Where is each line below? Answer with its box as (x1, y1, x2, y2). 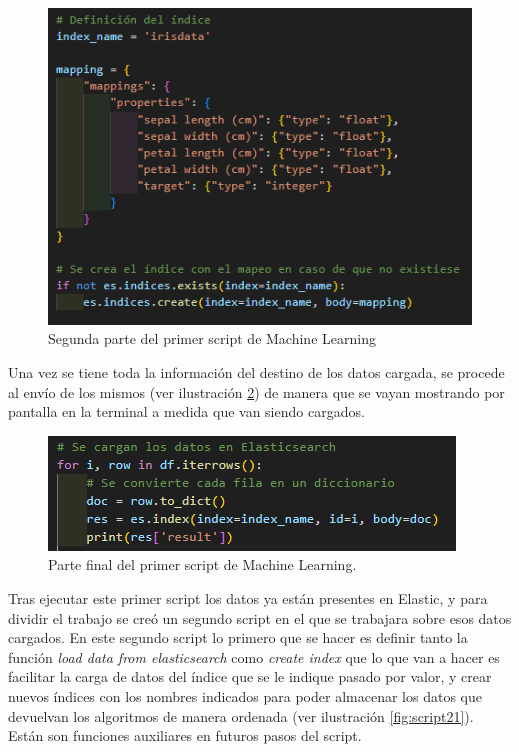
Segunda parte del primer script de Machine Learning (48, 328, 376, 349)
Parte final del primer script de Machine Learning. (48, 554, 357, 575)
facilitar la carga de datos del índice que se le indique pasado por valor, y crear (8, 666, 492, 687)
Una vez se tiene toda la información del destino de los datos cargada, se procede (8, 362, 505, 383)
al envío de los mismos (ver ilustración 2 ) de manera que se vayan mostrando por (8, 381, 505, 402)
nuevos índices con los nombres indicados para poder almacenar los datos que (8, 685, 482, 706)
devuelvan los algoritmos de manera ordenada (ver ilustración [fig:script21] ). (8, 705, 474, 726)
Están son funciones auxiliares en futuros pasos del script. (8, 725, 362, 746)
